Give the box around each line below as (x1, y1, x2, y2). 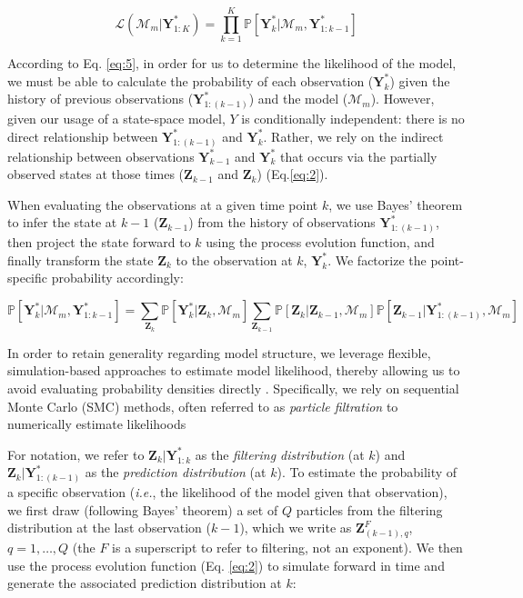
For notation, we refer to (7, 444, 145, 463)
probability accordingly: (51, 268, 184, 287)
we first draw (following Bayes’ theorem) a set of (7, 500, 278, 519)
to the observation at (176, 250, 293, 269)
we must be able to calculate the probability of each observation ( (7, 71, 374, 90)
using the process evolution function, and (206, 233, 435, 252)
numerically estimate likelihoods (7, 414, 186, 434)
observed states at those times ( (7, 164, 185, 184)
